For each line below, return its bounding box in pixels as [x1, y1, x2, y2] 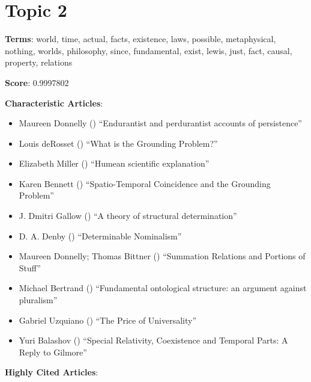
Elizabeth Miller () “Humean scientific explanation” [19, 157, 210, 170]
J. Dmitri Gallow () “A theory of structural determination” [19, 209, 237, 222]
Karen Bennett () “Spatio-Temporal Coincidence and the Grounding [19, 177, 271, 189]
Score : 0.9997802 [5, 76, 69, 88]
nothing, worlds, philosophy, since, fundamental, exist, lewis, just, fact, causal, [5, 44, 292, 57]
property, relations [5, 56, 73, 69]
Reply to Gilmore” [19, 345, 87, 358]
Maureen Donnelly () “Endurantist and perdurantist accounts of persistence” [19, 117, 302, 129]
